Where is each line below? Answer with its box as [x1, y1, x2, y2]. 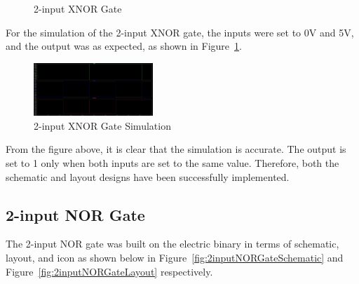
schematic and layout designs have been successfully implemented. [6, 169, 290, 184]
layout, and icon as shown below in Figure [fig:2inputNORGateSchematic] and [6, 250, 344, 265]
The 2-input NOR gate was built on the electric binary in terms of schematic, [6, 236, 339, 251]
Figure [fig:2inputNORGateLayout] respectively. [6, 264, 213, 278]
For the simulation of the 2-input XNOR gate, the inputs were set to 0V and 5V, [6, 25, 354, 39]
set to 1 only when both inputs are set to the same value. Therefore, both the [6, 156, 339, 170]
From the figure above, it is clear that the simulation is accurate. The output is [6, 142, 346, 156]
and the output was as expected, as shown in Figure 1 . [6, 39, 242, 53]
